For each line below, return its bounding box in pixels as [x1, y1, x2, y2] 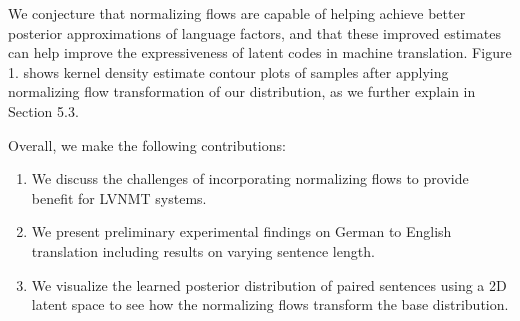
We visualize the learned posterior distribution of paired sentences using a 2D [31, 274, 507, 295]
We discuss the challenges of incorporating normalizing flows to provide [31, 168, 469, 189]
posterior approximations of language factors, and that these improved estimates [8, 22, 501, 43]
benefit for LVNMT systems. [31, 187, 207, 208]
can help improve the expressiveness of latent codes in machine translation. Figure [8, 42, 512, 63]
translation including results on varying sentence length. [31, 240, 375, 261]
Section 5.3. [8, 100, 79, 121]
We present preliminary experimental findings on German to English [31, 221, 452, 242]
